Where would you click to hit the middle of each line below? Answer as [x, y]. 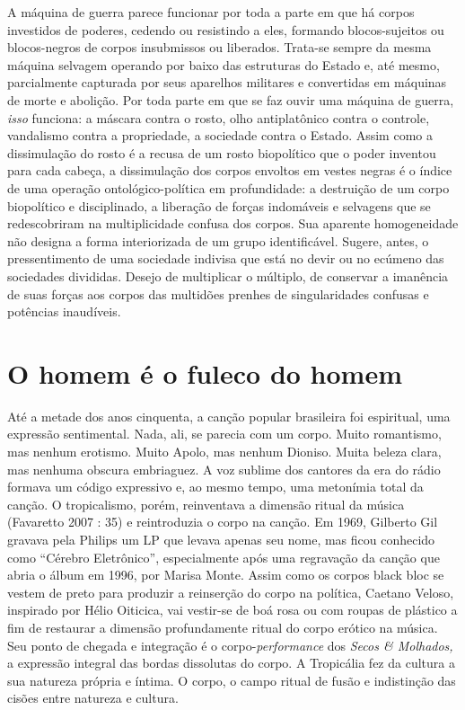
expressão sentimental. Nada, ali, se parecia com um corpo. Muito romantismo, [224, 434]
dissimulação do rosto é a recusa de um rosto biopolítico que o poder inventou [222, 152]
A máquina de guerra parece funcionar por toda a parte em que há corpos [211, 12]
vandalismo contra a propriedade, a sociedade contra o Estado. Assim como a [220, 135]
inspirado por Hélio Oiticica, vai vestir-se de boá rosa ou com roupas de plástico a [232, 610]
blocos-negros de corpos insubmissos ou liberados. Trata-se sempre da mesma [219, 47]
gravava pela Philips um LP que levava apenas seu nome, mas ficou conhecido [221, 539]
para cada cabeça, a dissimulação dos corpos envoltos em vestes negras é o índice [230, 170]
